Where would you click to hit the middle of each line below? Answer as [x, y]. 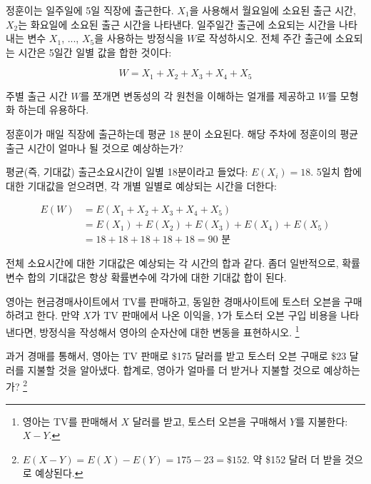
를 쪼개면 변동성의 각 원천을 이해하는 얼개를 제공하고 [198, 95]
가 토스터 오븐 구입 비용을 [280, 315]
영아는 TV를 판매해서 [70, 421]
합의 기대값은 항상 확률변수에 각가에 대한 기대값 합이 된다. [157, 277]
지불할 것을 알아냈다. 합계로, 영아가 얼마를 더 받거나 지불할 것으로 [174, 369]
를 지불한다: [322, 421]
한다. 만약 [58, 315]
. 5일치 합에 [336, 172]
